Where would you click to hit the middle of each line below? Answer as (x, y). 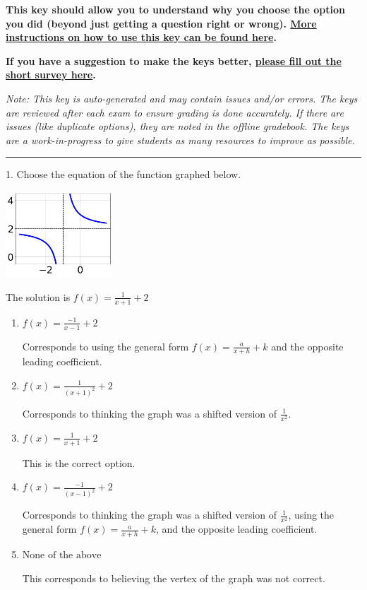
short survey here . (51, 75)
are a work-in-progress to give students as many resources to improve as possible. (180, 140)
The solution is (38, 296)
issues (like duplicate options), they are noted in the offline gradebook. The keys (178, 126)
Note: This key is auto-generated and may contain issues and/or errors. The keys (182, 98)
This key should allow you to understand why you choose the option (176, 9)
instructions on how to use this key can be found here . (141, 37)
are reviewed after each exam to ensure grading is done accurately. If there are (175, 112)
